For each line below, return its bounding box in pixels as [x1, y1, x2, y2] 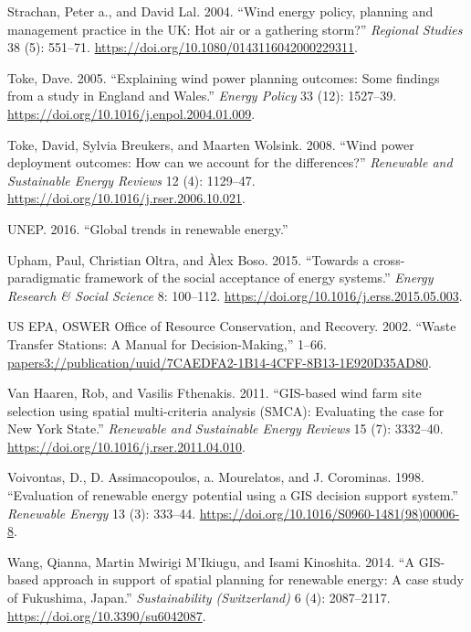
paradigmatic [7, 268, 81, 287]
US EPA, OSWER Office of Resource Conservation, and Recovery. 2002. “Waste [7, 316, 456, 336]
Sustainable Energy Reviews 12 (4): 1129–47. [7, 170, 256, 189]
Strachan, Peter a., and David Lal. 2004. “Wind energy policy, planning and [7, 2, 434, 20]
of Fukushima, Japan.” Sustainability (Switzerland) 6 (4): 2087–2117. [7, 588, 391, 607]
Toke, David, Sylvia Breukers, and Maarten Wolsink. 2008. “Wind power [7, 134, 414, 154]
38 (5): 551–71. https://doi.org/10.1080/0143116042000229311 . [7, 37, 359, 57]
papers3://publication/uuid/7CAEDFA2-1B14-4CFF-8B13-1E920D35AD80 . [7, 352, 432, 371]
